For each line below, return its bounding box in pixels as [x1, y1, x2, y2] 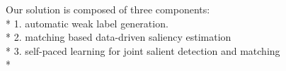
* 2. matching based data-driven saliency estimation [6, 30, 231, 44]
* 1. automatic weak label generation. [6, 15, 168, 30]
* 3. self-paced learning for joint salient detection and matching [6, 43, 280, 58]
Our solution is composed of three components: [6, 2, 210, 16]
